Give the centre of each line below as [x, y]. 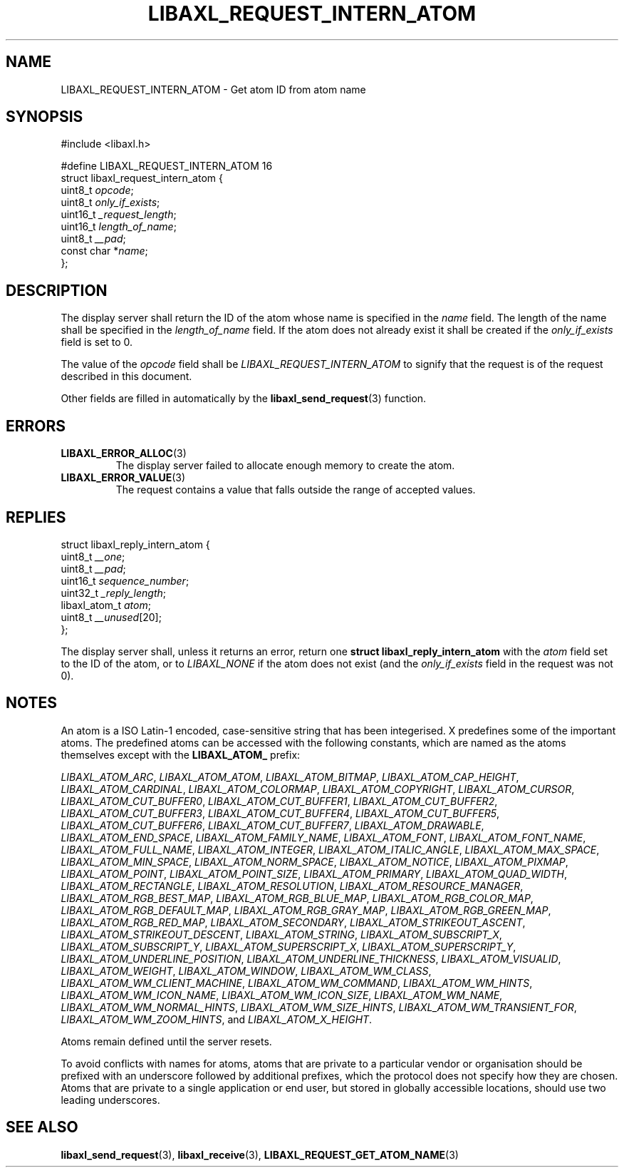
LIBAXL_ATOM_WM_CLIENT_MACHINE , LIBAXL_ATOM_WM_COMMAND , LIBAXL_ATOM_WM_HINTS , [297, 983]
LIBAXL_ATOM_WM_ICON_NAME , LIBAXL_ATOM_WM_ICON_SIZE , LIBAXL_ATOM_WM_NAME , [282, 995]
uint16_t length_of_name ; [119, 227]
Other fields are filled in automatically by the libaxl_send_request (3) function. [244, 399]
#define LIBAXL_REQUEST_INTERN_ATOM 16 [167, 166]
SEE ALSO [42, 1127]
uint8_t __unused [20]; [111, 617]
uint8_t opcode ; [97, 190]
